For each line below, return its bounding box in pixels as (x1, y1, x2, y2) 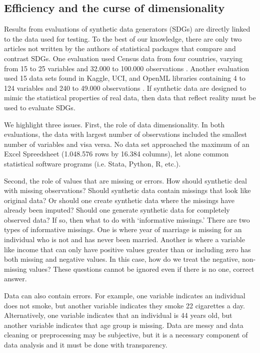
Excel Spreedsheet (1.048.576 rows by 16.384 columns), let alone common (4, 148, 229, 159)
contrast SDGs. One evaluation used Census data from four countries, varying (4, 53, 242, 63)
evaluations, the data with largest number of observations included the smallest (4, 129, 247, 139)
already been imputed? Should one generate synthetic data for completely (4, 205, 230, 215)
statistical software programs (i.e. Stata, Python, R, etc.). (4, 158, 181, 168)
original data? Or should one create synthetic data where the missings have (4, 195, 234, 205)
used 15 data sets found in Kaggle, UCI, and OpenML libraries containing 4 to (4, 73, 245, 83)
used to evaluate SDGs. (4, 102, 75, 112)
